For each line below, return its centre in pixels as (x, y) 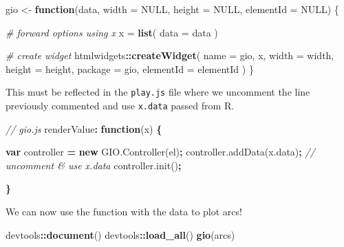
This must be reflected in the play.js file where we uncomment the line (158, 92)
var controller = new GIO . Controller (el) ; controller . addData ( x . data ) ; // (160, 152)
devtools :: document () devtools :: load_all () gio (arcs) (120, 234)
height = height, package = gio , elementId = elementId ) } (130, 68)
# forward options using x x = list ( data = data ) (112, 32)
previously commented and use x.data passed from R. (120, 106)
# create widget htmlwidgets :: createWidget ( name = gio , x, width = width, (170, 55)
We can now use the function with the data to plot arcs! (124, 212)
